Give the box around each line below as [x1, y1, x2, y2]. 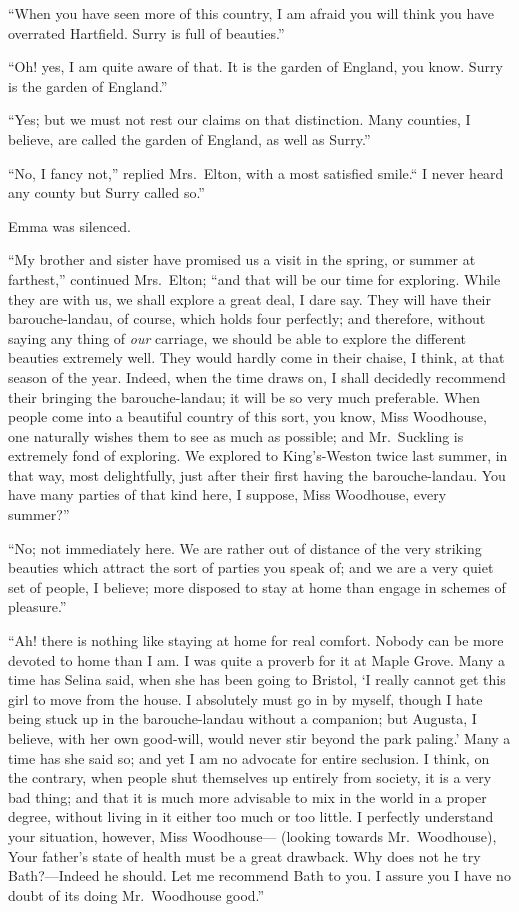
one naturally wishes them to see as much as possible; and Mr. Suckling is [8, 425, 464, 446]
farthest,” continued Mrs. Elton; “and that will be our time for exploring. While [8, 268, 501, 289]
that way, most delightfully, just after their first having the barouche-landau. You [8, 464, 506, 485]
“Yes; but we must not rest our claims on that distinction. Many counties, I [8, 109, 471, 130]
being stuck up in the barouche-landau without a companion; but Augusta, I [8, 708, 477, 729]
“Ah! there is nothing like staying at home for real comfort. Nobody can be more [8, 630, 504, 651]
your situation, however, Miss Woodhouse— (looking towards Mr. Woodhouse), [8, 825, 497, 846]
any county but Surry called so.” [8, 182, 205, 203]
